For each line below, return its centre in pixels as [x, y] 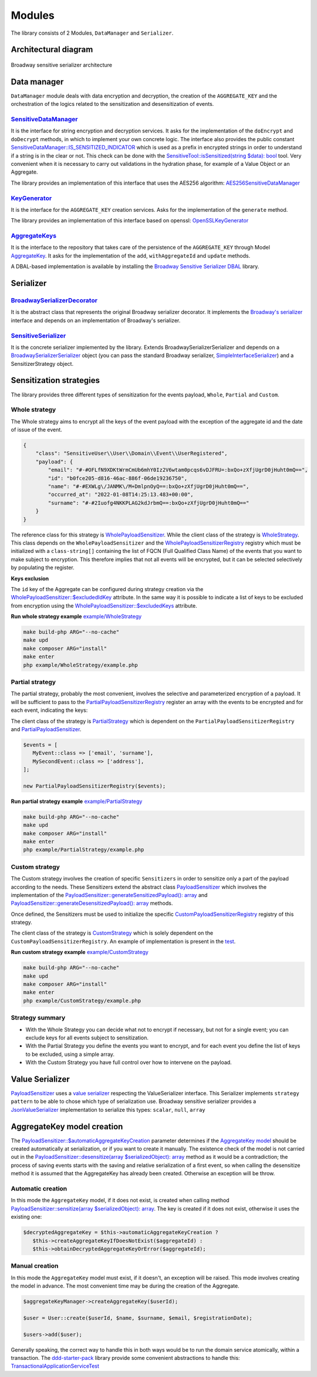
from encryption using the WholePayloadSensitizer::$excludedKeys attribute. [104, 605]
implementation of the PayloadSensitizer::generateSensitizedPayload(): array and [109, 895]
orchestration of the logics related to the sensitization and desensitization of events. [112, 104]
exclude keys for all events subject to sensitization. [87, 1038]
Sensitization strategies [55, 380]
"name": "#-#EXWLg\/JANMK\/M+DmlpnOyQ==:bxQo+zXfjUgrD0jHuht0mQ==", [149, 486]
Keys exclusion [30, 578]
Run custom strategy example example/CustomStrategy [80, 952]
